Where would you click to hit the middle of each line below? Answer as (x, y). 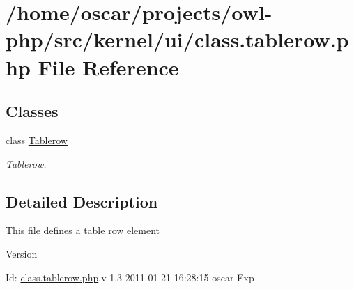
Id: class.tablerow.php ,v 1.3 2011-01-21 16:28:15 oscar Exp (130, 277)
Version (22, 253)
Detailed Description (82, 201)
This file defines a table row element (83, 230)
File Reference (108, 67)
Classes (32, 111)
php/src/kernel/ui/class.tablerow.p (177, 39)
